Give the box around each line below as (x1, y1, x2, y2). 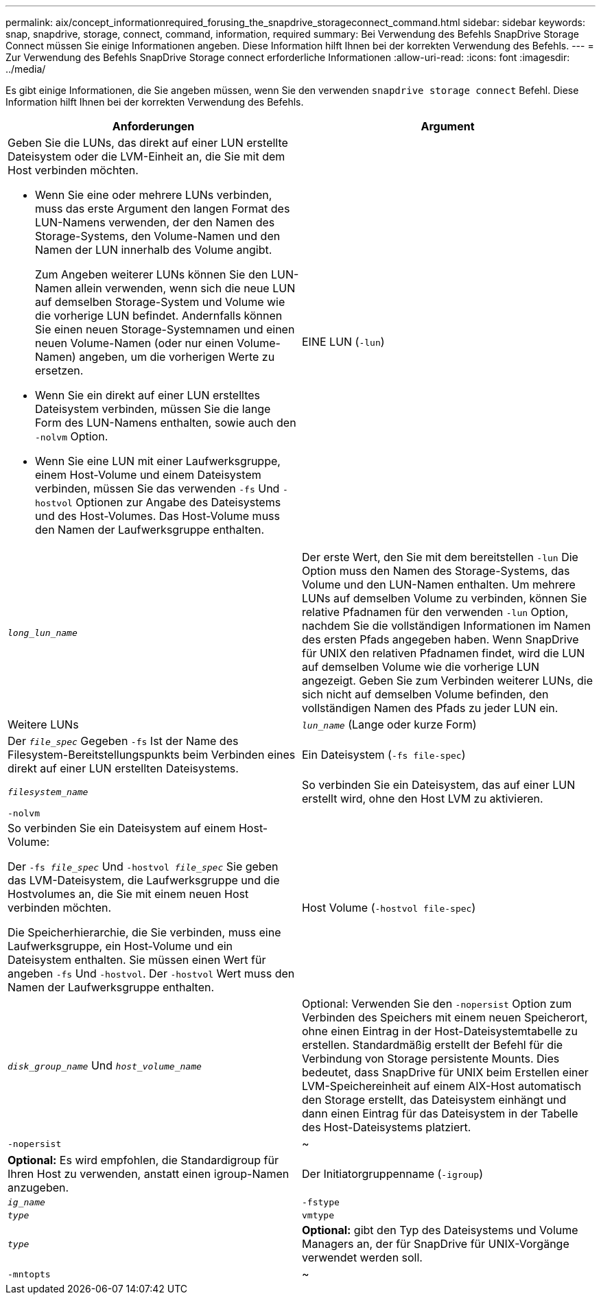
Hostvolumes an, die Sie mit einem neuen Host (8, 887, 249, 901)
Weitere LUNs (8, 718, 79, 731)
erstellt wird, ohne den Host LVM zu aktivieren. (302, 792, 543, 805)
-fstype (302, 1197, 340, 1207)
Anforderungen (112, 119, 195, 133)
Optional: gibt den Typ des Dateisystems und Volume (302, 1223, 578, 1237)
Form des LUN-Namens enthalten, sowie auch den (35, 416, 296, 429)
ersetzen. (35, 364, 84, 377)
